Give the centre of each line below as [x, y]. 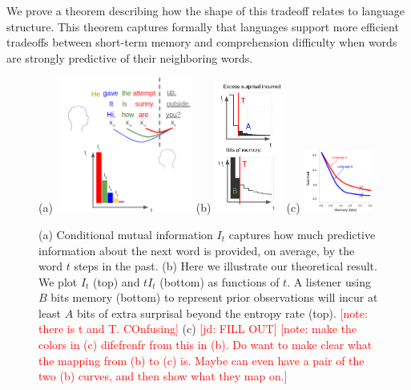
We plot [58, 281]
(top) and [117, 281]
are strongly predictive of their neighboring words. [130, 57]
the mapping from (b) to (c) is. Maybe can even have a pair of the [201, 360]
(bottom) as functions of [220, 281]
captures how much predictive [302, 234]
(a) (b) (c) [169, 207]
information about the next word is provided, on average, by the [197, 250]
